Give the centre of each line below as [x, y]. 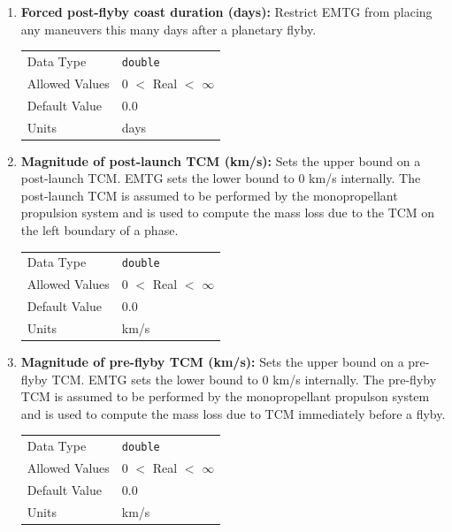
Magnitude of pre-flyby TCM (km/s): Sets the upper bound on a [212, 362]
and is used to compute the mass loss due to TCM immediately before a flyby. [233, 413]
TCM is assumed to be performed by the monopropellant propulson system [225, 396]
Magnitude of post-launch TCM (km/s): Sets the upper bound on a [221, 160]
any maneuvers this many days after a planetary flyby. [169, 29]
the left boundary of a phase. [100, 230]
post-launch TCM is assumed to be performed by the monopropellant [209, 195]
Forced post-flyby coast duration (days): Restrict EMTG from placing [226, 11]
